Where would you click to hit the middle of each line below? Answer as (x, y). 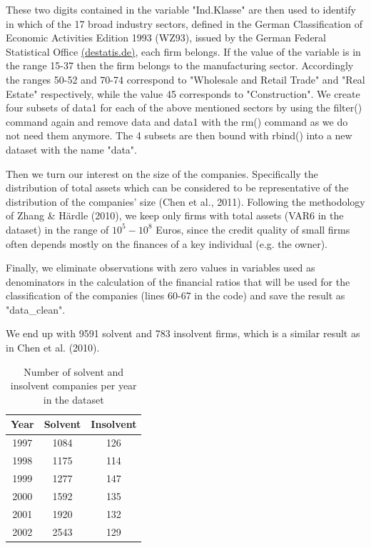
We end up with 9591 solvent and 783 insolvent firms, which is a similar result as (183, 333)
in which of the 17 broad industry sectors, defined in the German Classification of (184, 23)
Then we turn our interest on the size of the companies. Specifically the (162, 173)
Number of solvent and (74, 371)
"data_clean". (36, 309)
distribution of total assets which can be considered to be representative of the (177, 188)
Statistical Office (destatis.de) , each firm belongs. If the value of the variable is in (183, 51)
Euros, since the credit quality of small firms (253, 229)
